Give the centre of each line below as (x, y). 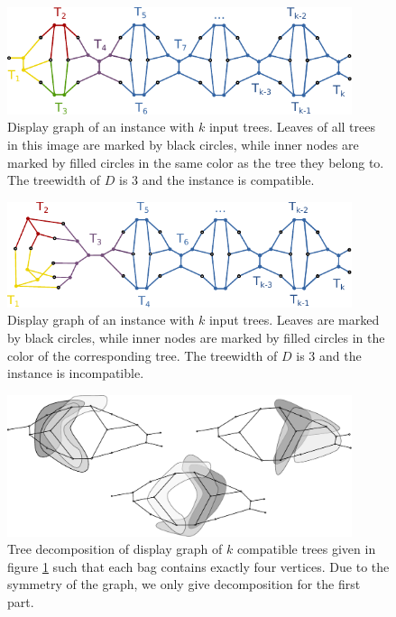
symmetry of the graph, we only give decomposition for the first (184, 584)
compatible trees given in (306, 549)
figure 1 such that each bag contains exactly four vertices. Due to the (198, 566)
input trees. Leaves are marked (294, 320)
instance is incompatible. (76, 373)
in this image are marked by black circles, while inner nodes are (183, 144)
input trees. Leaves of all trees (292, 127)
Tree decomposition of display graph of (115, 549)
